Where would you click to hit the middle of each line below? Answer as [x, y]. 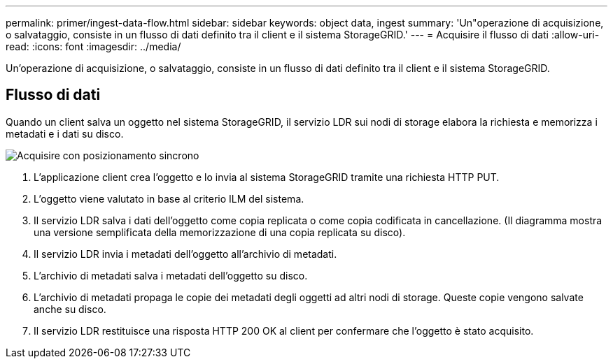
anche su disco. [70, 309]
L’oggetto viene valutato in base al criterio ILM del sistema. [169, 198]
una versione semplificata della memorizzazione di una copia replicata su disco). [220, 232]
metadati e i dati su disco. [65, 133]
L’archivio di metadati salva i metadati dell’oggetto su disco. [171, 275]
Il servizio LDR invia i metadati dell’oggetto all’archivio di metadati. [185, 254]
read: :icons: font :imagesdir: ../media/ [93, 46]
